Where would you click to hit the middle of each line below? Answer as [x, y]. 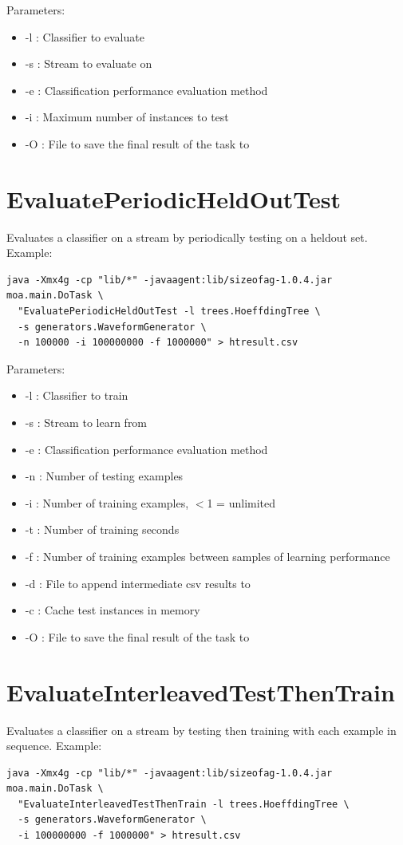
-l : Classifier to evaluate [85, 36]
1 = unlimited [241, 502]
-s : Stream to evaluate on [89, 63]
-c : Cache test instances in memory [113, 610]
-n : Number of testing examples [104, 476]
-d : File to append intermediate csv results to [138, 583]
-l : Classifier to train [77, 395]
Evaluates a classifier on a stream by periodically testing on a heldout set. [187, 237]
